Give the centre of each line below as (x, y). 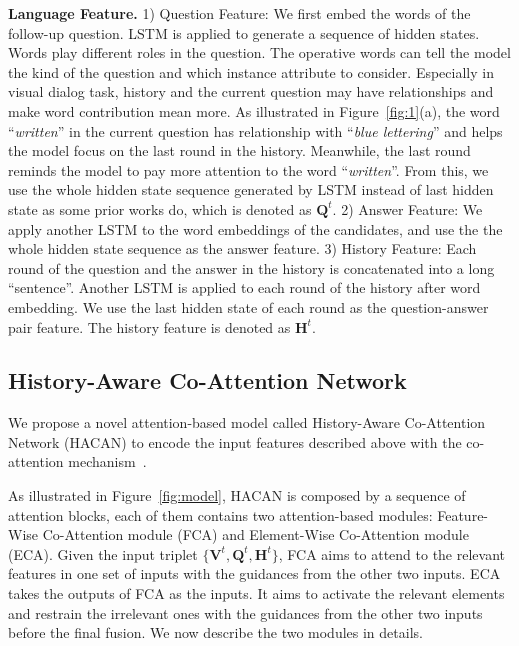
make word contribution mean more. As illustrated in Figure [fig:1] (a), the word (254, 110)
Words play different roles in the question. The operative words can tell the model (259, 52)
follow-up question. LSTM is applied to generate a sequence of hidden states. (244, 32)
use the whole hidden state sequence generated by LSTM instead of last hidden (251, 189)
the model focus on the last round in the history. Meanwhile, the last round (239, 150)
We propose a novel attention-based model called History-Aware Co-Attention (247, 422)
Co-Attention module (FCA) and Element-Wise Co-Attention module (255, 534)
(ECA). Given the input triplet (103, 553)
